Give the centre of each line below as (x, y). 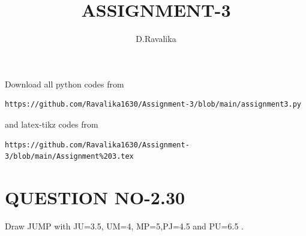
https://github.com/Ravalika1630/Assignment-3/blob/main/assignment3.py (153, 105)
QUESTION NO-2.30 (95, 197)
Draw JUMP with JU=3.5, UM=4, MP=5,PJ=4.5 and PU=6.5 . (124, 226)
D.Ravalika (156, 39)
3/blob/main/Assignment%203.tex (69, 157)
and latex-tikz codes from (52, 124)
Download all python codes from (64, 84)
